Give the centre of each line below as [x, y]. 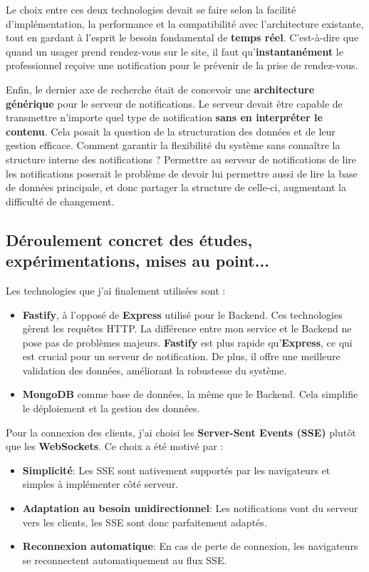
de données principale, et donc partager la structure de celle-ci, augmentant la [176, 187]
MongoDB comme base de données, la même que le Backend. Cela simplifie [190, 394]
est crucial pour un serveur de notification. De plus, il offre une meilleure [181, 356]
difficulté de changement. [60, 201]
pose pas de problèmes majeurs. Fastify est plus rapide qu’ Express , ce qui [187, 342]
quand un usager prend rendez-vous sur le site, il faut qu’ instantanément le [175, 51]
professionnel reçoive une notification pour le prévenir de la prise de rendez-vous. [182, 65]
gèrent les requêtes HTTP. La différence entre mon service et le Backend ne [187, 328]
